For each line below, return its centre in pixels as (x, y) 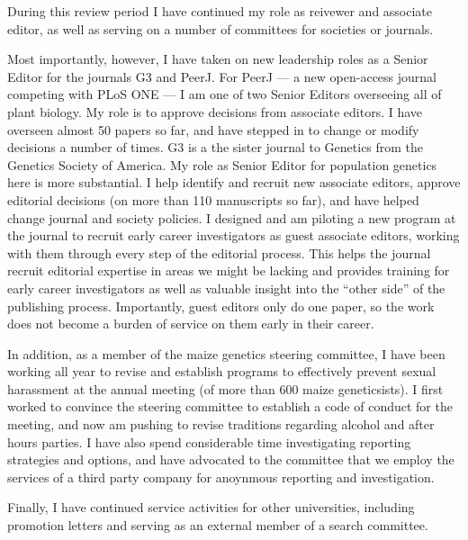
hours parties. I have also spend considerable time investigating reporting (209, 441)
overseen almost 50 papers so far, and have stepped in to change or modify (213, 129)
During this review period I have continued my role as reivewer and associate (220, 11)
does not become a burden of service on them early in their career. (191, 324)
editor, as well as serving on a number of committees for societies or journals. (220, 28)
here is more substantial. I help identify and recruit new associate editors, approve (234, 182)
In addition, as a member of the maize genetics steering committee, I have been (226, 353)
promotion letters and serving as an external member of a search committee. (218, 525)
